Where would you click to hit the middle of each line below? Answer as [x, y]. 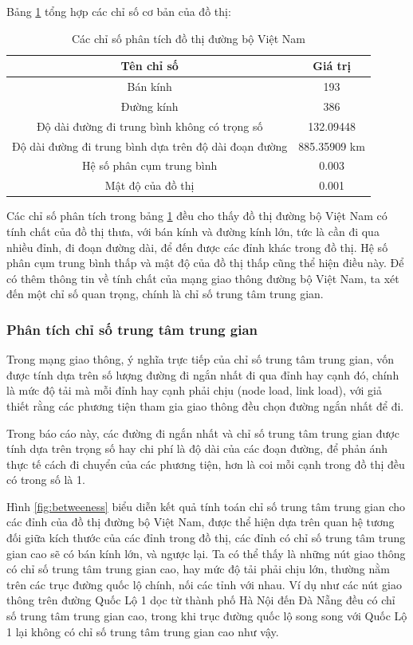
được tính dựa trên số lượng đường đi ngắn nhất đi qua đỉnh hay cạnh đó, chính [203, 374]
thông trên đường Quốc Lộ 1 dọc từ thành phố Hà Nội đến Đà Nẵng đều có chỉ [201, 600]
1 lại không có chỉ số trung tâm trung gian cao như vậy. [143, 631]
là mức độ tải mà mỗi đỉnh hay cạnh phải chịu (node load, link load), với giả [194, 390]
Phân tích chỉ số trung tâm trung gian [132, 329]
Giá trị [332, 66]
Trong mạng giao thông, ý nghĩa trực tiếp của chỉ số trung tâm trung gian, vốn [200, 359]
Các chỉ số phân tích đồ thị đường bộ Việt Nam [189, 38]
